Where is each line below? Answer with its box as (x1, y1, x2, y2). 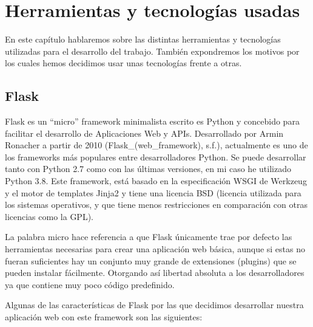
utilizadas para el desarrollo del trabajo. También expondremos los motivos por (5, 44, 300, 57)
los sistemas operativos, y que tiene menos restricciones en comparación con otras (5, 198, 308, 211)
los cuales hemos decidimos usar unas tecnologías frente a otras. (5, 57, 242, 69)
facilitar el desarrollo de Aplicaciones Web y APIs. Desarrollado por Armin (5, 126, 284, 139)
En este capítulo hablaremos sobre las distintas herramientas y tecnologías (5, 33, 281, 46)
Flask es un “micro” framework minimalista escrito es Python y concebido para (5, 115, 300, 128)
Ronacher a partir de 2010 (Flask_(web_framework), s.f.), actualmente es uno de (5, 139, 308, 151)
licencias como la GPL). (5, 210, 93, 222)
